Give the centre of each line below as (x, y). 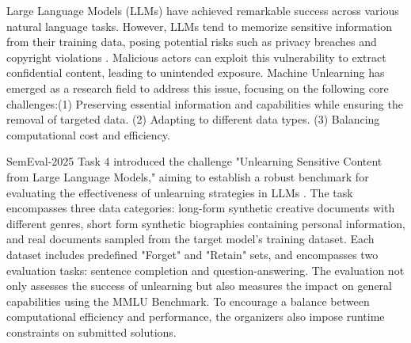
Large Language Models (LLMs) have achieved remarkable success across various (203, 10)
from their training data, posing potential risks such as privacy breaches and (192, 42)
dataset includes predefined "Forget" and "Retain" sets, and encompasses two (192, 254)
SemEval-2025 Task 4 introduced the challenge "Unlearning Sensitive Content (194, 161)
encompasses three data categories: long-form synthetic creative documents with (201, 208)
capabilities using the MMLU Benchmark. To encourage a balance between (188, 301)
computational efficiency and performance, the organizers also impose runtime (196, 316)
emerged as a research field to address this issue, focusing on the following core (198, 88)
